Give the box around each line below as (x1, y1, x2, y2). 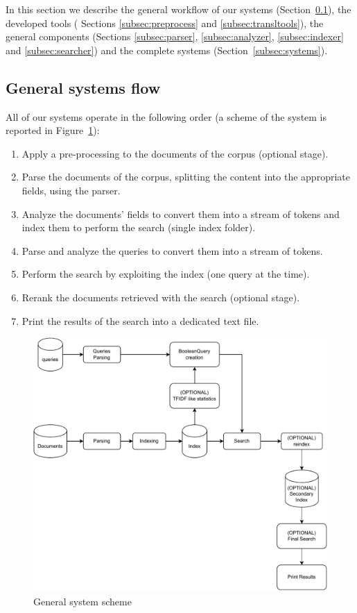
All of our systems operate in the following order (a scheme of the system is (6, 109, 327, 124)
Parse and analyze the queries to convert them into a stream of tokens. (21, 243, 323, 258)
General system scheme (33, 594, 132, 608)
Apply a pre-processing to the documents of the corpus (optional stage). (21, 146, 329, 160)
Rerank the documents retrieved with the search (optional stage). (21, 289, 300, 304)
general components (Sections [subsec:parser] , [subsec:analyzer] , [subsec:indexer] (6, 29, 344, 44)
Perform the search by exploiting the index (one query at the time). (21, 267, 310, 281)
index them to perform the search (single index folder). (21, 220, 256, 235)
